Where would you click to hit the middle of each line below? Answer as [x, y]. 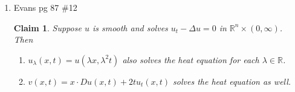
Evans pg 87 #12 [45, 7]
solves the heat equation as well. [232, 81]
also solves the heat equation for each [191, 59]
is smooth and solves [130, 27]
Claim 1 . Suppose [47, 27]
